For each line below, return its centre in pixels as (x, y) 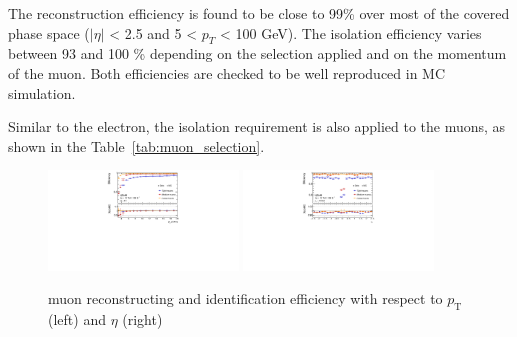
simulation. (42, 92)
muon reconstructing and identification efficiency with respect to (245, 298)
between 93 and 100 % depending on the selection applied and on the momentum (257, 53)
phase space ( (49, 32)
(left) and (77, 318)
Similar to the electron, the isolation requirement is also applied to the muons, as (257, 126)
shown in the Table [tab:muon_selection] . (136, 145)
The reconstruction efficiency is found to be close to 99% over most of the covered (259, 13)
